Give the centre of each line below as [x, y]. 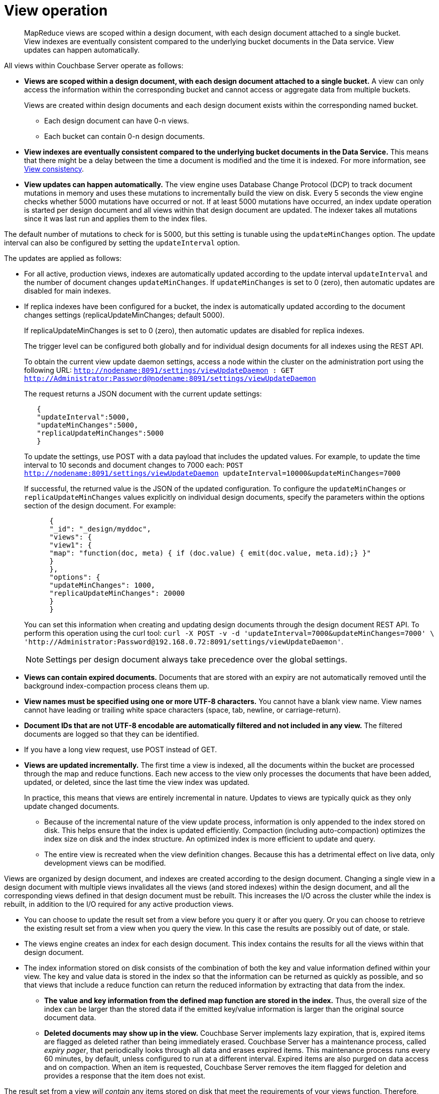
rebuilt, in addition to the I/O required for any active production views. [119, 904]
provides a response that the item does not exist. [125, 1075]
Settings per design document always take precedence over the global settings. [197, 659]
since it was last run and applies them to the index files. [116, 218]
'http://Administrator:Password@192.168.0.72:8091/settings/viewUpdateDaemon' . [184, 641]
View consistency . [54, 169]
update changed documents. [72, 806]
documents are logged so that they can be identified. [112, 734]
